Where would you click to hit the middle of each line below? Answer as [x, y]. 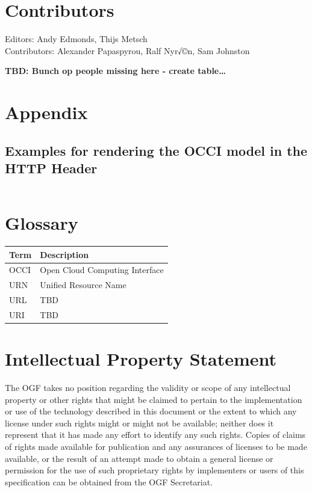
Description [64, 254]
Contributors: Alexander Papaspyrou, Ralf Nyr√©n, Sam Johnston [127, 50]
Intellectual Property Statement [141, 359]
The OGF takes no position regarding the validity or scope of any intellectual [148, 388]
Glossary [42, 223]
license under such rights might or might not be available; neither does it [139, 423]
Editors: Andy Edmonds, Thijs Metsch [76, 39]
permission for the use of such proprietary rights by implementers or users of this [154, 470]
